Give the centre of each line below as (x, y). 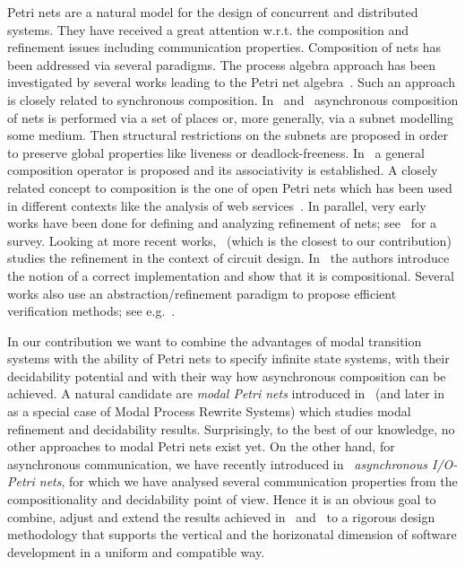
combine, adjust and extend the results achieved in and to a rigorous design (221, 516)
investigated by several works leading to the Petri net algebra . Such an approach (231, 82)
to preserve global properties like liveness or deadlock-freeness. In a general (216, 152)
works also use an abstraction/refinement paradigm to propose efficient (202, 293)
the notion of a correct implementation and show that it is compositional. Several (231, 275)
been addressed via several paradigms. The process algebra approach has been (221, 64)
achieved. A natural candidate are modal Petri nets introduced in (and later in (226, 393)
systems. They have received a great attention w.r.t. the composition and (208, 29)
